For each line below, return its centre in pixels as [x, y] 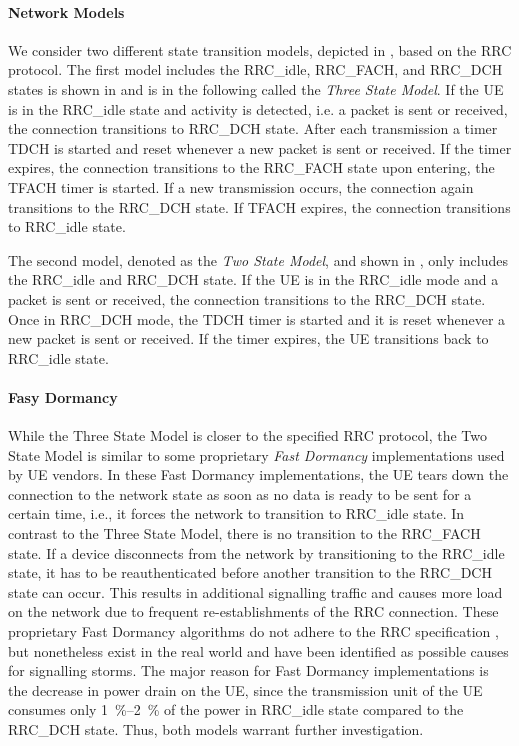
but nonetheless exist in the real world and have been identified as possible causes [258, 650]
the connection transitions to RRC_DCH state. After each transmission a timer [253, 128]
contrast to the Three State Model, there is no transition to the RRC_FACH [244, 533]
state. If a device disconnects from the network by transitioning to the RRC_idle [256, 552]
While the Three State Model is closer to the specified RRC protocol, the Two [248, 435]
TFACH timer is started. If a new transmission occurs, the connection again [241, 186]
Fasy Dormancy [63, 396]
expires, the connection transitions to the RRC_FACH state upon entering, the [251, 167]
